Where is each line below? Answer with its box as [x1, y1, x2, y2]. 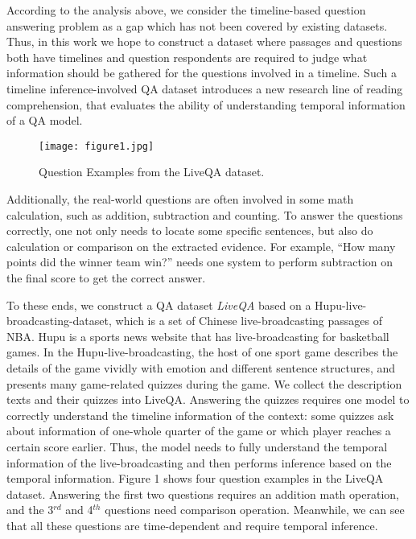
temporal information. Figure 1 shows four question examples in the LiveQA [6, 470, 384, 487]
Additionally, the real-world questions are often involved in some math [6, 191, 354, 207]
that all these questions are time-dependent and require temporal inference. [6, 516, 378, 533]
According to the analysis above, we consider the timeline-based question [6, 2, 366, 18]
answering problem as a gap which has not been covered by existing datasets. [6, 17, 388, 34]
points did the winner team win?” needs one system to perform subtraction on [6, 253, 393, 270]
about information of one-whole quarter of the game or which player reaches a [6, 422, 391, 439]
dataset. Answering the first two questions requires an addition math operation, [6, 485, 399, 502]
